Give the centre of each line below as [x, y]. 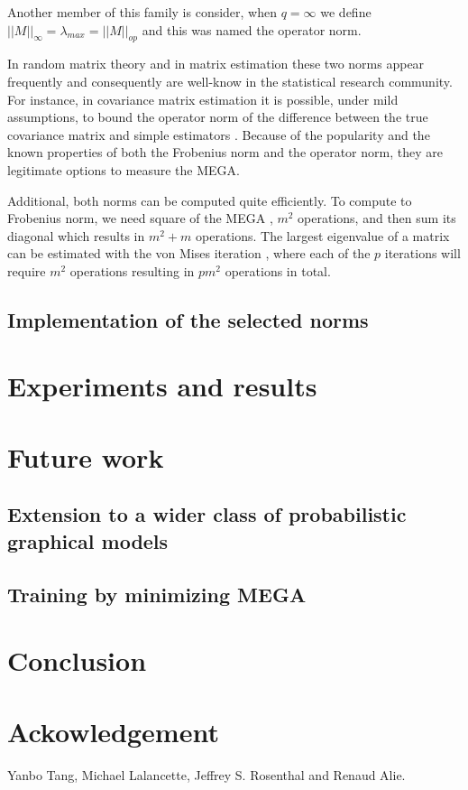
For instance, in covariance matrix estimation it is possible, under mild [203, 99]
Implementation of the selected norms [188, 319]
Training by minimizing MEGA [157, 594]
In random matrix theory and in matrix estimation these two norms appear [216, 64]
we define [346, 12]
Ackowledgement [113, 731]
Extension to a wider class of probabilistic [207, 514]
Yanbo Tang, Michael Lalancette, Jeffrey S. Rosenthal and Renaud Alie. [206, 774]
